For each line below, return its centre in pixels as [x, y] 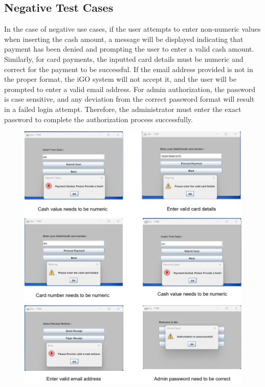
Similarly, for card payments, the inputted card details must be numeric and [124, 59]
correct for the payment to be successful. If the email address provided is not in [129, 69]
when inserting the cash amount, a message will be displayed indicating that [124, 39]
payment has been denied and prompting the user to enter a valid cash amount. [129, 49]
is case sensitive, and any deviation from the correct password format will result [129, 99]
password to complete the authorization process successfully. [98, 119]
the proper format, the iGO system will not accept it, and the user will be [120, 79]
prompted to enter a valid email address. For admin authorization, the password [130, 89]
